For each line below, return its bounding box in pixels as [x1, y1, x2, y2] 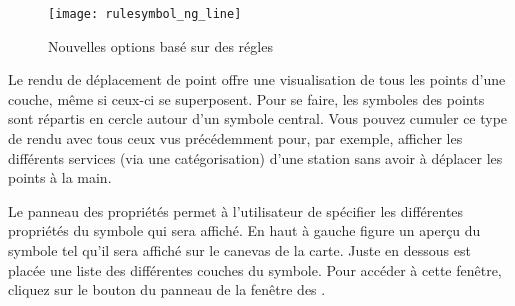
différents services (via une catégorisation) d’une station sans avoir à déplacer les [8, 147, 503, 168]
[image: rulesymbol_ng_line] [48, 7, 242, 21]
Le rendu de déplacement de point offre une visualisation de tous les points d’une [8, 69, 506, 90]
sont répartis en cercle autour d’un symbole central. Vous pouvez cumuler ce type [8, 108, 508, 129]
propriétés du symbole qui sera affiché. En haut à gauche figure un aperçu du [8, 220, 481, 241]
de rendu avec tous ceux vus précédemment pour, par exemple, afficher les [8, 128, 463, 149]
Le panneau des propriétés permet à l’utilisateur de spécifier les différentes [8, 200, 464, 221]
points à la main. [8, 167, 112, 188]
